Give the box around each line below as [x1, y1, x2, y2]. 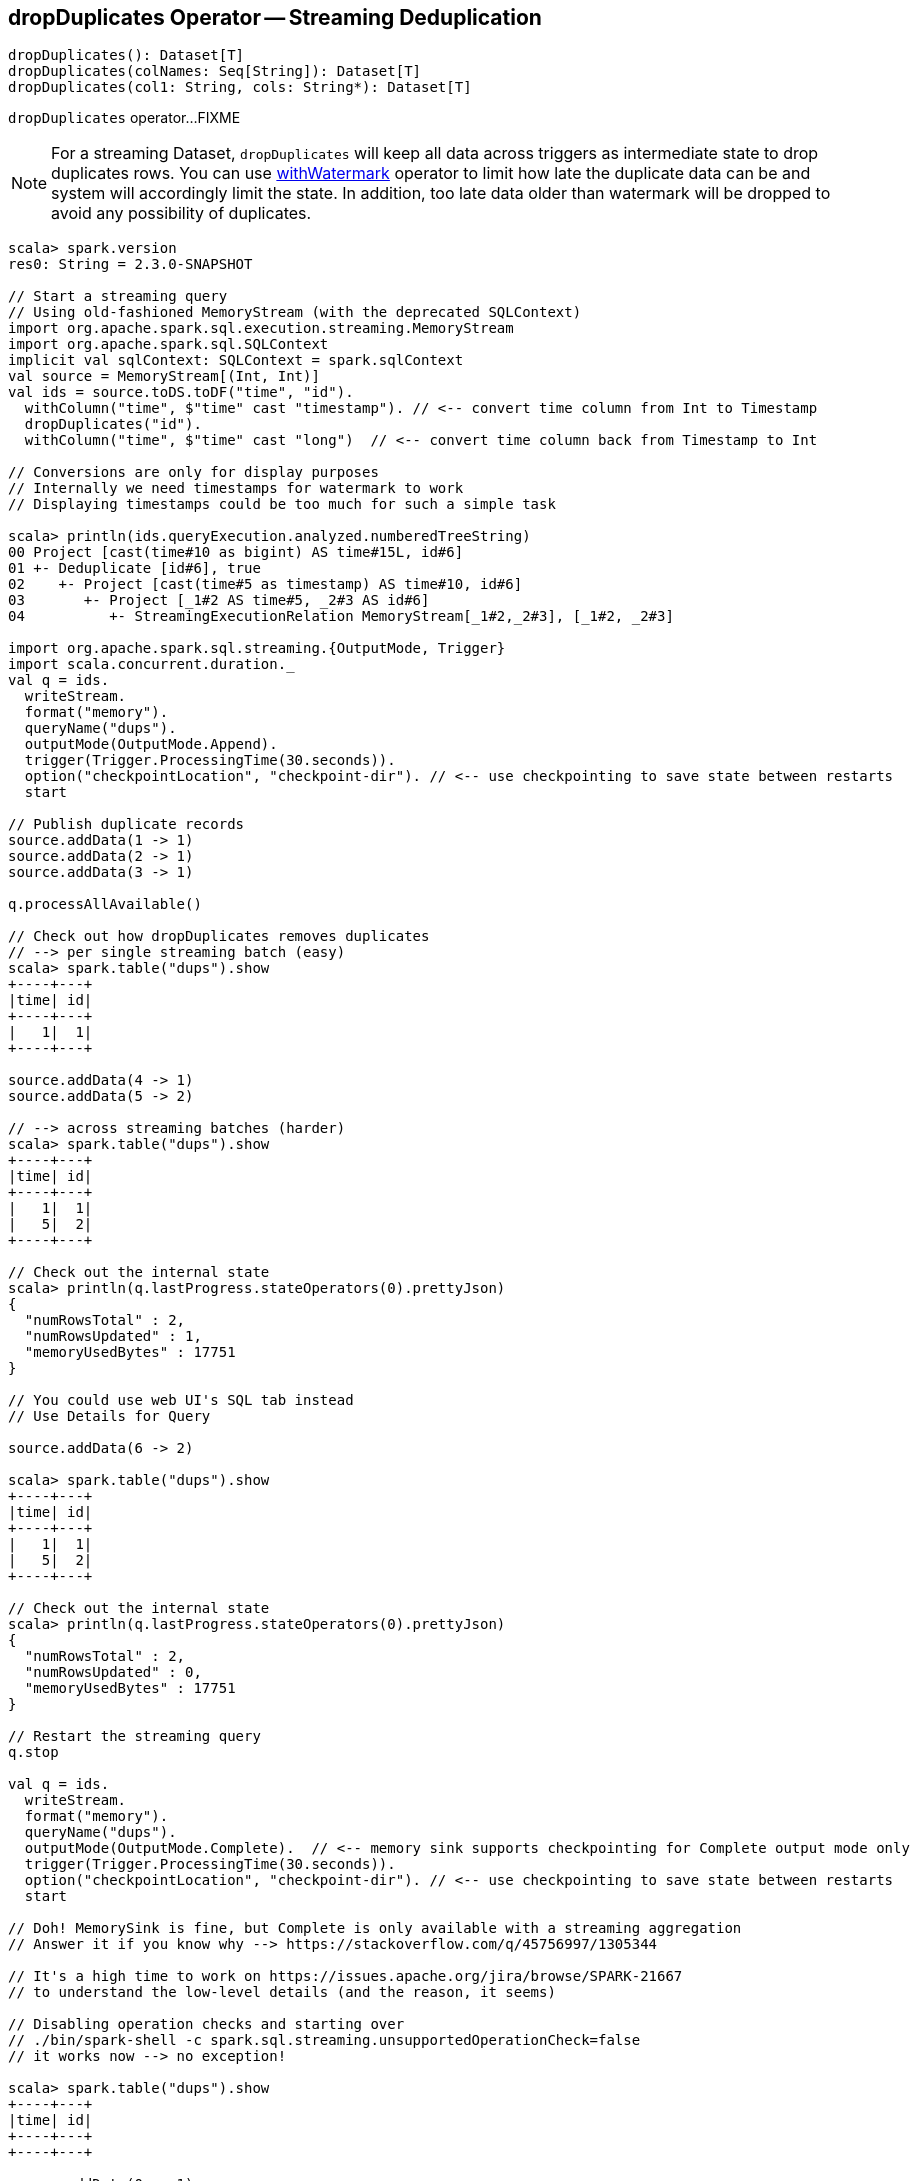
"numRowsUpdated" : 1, [24, 1328, 202, 1345]
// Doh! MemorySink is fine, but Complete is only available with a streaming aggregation [8, 1920, 742, 1937]
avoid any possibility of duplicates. [51, 203, 312, 224]
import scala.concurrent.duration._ [8, 656, 295, 673]
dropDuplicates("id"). [24, 416, 202, 433]
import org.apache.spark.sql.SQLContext [8, 336, 329, 353]
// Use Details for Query [8, 1408, 211, 1425]
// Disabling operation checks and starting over [8, 2016, 405, 2033]
